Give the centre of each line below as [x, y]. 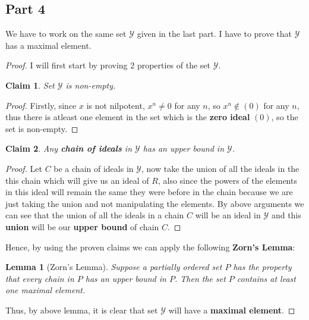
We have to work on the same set [66, 34]
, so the [285, 117]
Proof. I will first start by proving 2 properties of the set [108, 65]
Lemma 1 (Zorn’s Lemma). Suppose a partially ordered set [114, 267]
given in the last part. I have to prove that [214, 34]
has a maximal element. [48, 45]
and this [286, 215]
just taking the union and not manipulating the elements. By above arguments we [155, 203]
